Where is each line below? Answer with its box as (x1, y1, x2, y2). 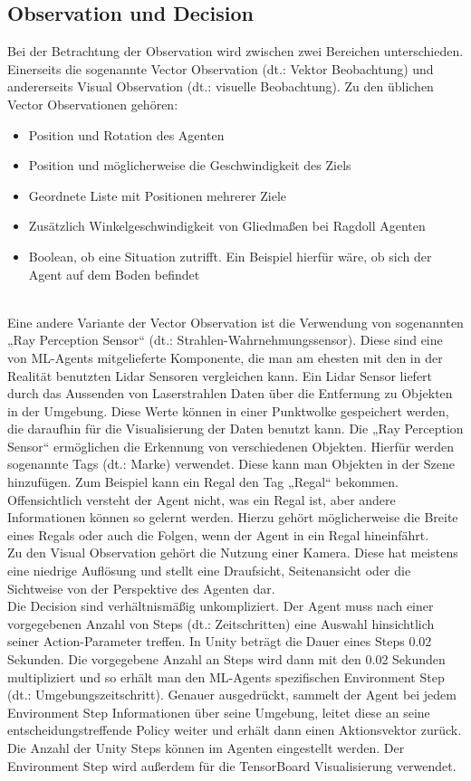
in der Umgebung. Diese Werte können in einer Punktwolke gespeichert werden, (7, 401, 449, 420)
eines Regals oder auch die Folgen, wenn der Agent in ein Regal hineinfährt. (7, 525, 429, 544)
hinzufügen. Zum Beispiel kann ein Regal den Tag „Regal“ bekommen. (7, 472, 399, 491)
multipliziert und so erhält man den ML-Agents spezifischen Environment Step (7, 667, 445, 686)
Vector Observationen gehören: (7, 94, 178, 113)
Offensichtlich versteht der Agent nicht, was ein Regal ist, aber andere (7, 490, 396, 509)
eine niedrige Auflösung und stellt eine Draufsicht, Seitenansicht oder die (7, 561, 411, 580)
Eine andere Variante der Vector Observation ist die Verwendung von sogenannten (7, 312, 464, 331)
